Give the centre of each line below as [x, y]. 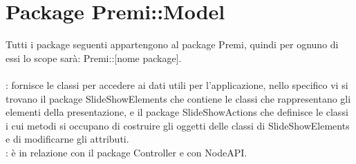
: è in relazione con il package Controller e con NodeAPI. [127, 152]
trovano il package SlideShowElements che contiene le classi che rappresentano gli [178, 98]
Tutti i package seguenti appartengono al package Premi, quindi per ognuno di [172, 44]
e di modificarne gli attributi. [67, 139]
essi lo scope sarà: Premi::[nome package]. [94, 58]
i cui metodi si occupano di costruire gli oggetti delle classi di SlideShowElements [178, 125]
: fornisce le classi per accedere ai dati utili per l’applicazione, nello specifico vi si [177, 84]
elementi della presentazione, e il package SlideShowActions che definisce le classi [177, 112]
